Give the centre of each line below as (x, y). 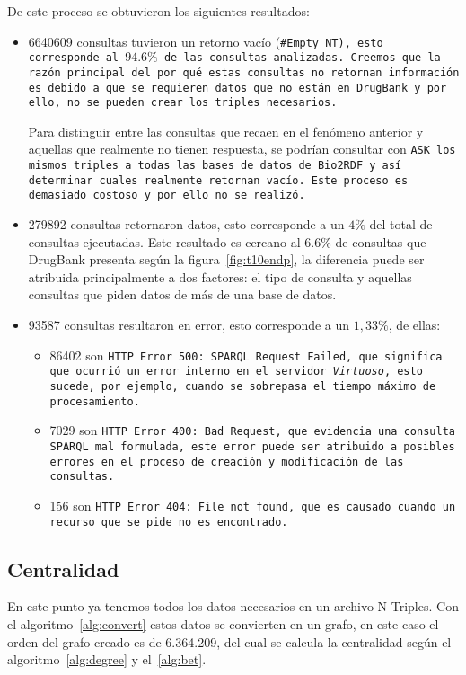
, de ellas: (414, 325)
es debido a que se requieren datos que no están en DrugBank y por (237, 88)
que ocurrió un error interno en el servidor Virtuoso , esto (236, 372)
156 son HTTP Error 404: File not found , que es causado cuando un (253, 505)
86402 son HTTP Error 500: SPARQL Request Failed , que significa (246, 355)
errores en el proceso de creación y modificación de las (227, 462)
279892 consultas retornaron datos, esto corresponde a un (186, 224)
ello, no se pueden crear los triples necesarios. (183, 103)
